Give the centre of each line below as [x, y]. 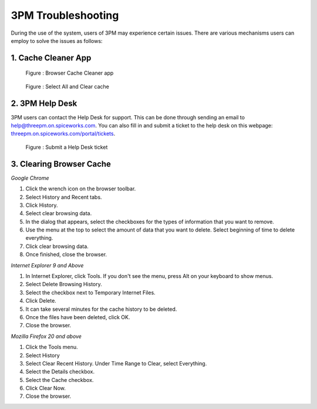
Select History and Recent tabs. [64, 197]
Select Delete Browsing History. [64, 284]
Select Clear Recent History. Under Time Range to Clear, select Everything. [116, 363]
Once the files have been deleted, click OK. [78, 317]
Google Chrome [30, 178]
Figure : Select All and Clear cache [68, 86]
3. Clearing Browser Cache [61, 164]
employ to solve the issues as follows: [57, 41]
